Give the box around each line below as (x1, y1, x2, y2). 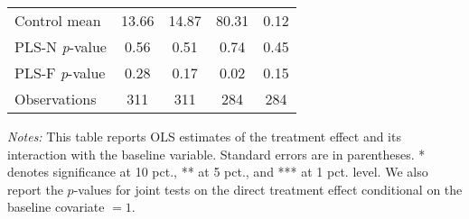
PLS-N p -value (14, 36, 107, 57)
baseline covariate (7, 197, 105, 216)
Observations (14, 88, 97, 109)
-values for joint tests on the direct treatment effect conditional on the (73, 179, 463, 198)
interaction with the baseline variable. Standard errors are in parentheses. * (7, 144, 426, 163)
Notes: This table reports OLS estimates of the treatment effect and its (7, 127, 401, 145)
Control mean (14, 10, 101, 31)
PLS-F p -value (14, 62, 106, 83)
